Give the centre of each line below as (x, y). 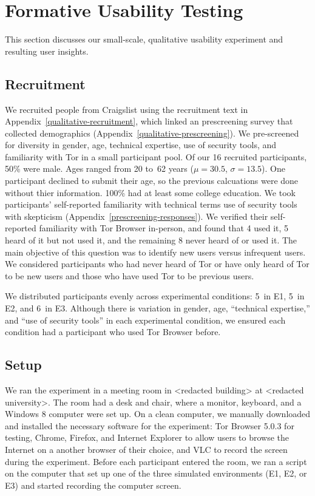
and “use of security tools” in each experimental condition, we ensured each (145, 320)
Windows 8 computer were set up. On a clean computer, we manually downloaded (158, 414)
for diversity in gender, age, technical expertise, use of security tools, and (141, 145)
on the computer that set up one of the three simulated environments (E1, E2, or (156, 473)
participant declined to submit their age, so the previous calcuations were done (152, 181)
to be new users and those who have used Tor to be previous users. (130, 275)
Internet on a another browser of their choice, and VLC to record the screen (146, 449)
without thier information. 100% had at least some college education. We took (150, 192)
